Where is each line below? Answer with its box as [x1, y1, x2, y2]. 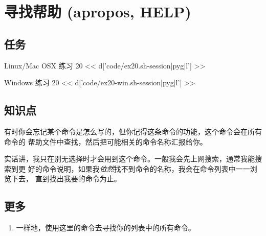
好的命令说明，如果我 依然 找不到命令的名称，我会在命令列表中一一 [28, 163, 250, 174]
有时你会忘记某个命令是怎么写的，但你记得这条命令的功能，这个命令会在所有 [4, 126, 262, 136]
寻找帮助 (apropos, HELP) [4, 1, 191, 22]
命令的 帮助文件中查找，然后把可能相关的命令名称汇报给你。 [4, 136, 207, 147]
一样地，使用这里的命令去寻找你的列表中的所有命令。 [16, 222, 195, 233]
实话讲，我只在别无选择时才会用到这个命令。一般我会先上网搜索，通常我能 [4, 153, 255, 164]
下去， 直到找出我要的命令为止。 [11, 173, 121, 184]
